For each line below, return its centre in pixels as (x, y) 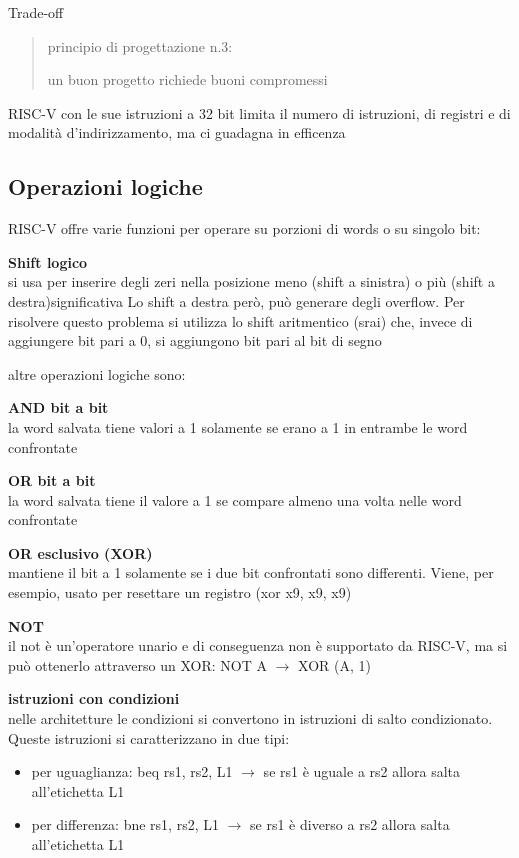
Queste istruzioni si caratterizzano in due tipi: (149, 737)
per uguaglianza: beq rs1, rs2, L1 (132, 771)
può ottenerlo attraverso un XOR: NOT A (137, 664)
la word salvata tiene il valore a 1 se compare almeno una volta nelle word (235, 499)
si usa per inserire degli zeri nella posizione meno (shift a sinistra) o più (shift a (251, 281)
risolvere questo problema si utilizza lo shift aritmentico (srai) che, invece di (240, 320)
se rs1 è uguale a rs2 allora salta (362, 771)
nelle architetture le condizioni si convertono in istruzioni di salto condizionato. (250, 718)
